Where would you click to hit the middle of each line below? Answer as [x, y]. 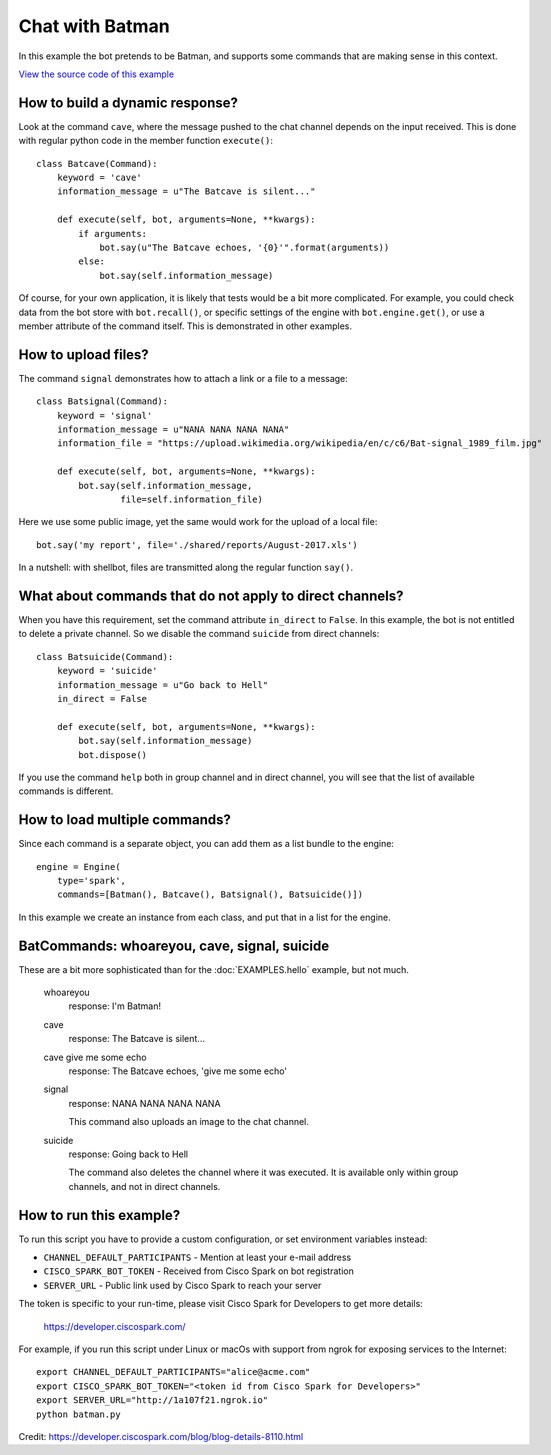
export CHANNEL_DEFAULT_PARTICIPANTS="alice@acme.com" [173, 1372]
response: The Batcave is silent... [136, 1039]
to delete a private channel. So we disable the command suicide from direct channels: [199, 634]
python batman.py [78, 1414]
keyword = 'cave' [99, 178]
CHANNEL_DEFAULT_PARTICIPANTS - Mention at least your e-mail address [197, 1257]
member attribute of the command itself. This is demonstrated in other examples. [185, 326]
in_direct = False [102, 698]
